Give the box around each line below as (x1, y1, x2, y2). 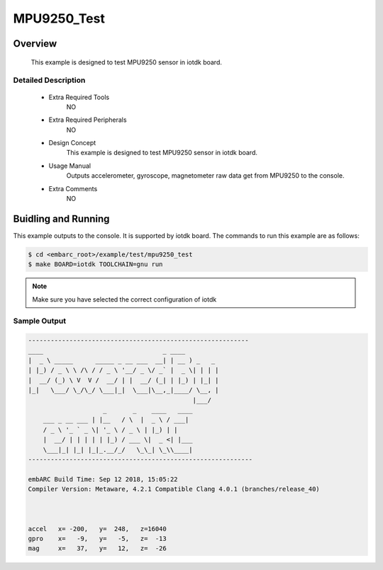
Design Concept (48, 139, 96, 147)
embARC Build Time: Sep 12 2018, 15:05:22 (28, 475, 178, 483)
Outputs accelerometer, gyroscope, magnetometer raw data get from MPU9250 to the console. (66, 171, 345, 180)
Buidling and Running (13, 212, 110, 224)
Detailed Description (13, 75, 86, 85)
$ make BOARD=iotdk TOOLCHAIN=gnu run (28, 261, 163, 268)
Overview (13, 38, 57, 50)
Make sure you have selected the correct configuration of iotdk (32, 295, 217, 304)
